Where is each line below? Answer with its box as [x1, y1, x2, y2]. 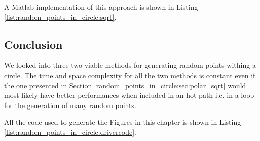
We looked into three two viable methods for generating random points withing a [4, 60, 256, 70]
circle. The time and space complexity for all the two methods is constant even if [4, 69, 255, 80]
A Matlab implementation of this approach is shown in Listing [4, 2, 198, 12]
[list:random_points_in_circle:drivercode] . [4, 126, 136, 137]
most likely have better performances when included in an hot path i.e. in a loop [4, 90, 254, 100]
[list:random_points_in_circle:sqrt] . [4, 11, 117, 22]
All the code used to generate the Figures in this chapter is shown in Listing [4, 117, 241, 127]
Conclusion [4, 36, 63, 52]
